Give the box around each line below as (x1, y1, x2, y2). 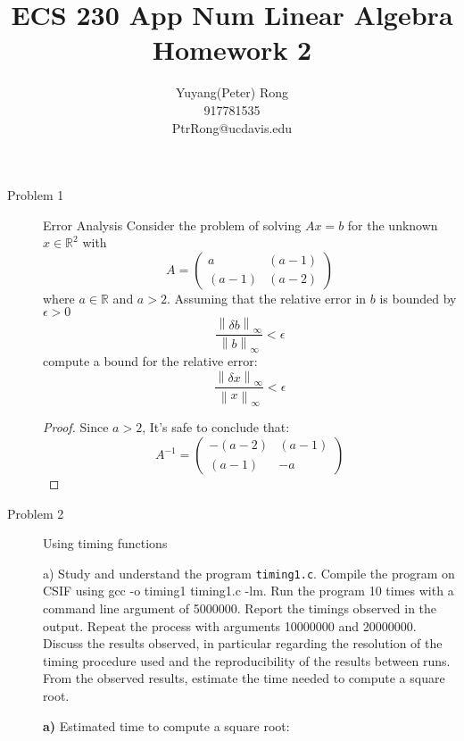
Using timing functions (43, 534, 168, 553)
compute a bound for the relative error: (43, 351, 258, 370)
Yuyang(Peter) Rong (175, 83, 289, 102)
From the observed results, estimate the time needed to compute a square (43, 669, 445, 687)
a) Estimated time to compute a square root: (43, 716, 290, 735)
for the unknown (347, 215, 438, 234)
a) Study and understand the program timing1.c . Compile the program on (43, 563, 455, 582)
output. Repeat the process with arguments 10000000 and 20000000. (43, 616, 417, 635)
